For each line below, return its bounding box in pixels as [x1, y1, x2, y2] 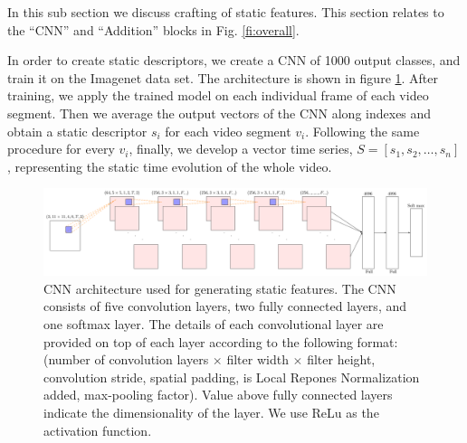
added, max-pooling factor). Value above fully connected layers [43, 385, 393, 404]
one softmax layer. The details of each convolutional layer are [43, 315, 384, 334]
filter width [226, 350, 289, 369]
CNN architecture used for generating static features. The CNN [43, 278, 396, 297]
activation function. [43, 420, 152, 439]
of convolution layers [94, 350, 209, 369]
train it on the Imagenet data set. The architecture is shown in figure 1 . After [7, 68, 439, 87]
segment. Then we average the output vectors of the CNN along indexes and [7, 103, 432, 122]
